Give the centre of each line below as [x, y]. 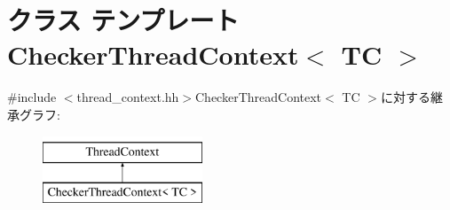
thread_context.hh [128, 97]
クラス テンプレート [123, 20]
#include [32, 97]
